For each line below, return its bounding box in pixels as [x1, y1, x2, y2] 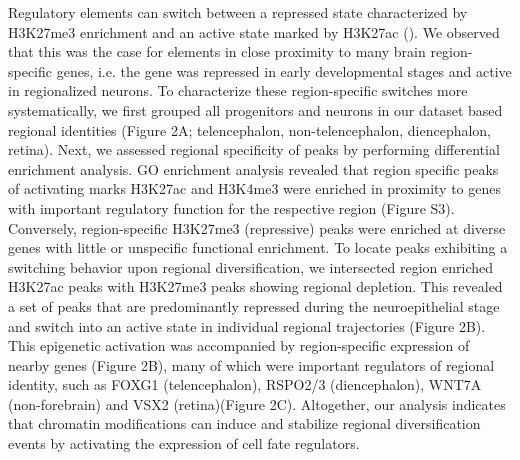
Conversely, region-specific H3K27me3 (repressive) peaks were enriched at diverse [8, 217, 506, 238]
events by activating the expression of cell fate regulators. [8, 433, 360, 454]
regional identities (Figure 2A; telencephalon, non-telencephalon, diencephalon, [8, 119, 492, 140]
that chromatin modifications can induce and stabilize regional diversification [8, 413, 481, 434]
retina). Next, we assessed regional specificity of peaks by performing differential [8, 139, 500, 160]
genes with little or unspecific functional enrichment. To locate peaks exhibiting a [8, 237, 508, 258]
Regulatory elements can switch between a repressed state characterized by [8, 2, 468, 22]
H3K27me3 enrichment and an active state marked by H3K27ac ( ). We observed [8, 21, 500, 42]
